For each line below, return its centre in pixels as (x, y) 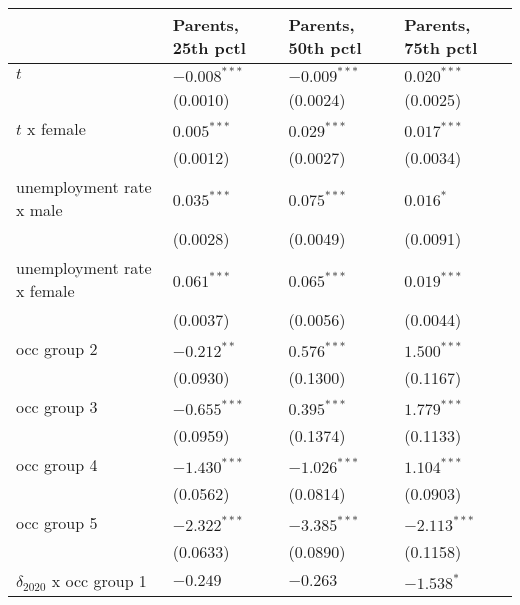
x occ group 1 (99, 580)
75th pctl (441, 47)
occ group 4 (57, 464)
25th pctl (209, 47)
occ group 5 (57, 522)
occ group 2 (57, 348)
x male (39, 209)
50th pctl (325, 47)
